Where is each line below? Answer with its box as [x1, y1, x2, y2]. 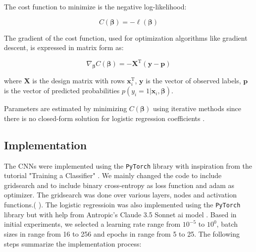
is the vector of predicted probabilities [4, 85, 120, 96]
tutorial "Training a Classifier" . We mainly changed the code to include [4, 170, 222, 181]
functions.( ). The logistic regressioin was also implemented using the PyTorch [4, 199, 241, 210]
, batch [216, 219, 238, 229]
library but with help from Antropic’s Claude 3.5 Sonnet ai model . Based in [4, 209, 237, 219]
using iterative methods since [153, 103, 242, 114]
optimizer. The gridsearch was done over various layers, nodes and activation [4, 189, 237, 200]
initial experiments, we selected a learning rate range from [4, 219, 181, 229]
